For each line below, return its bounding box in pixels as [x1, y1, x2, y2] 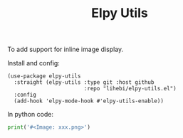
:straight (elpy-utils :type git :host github [14, 79, 155, 86]
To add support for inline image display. [7, 45, 124, 54]
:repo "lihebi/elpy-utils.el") [83, 85, 177, 92]
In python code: [7, 110, 53, 119]
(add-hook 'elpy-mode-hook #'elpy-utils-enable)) [14, 97, 164, 105]
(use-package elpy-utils [7, 73, 81, 80]
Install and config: [7, 59, 61, 68]
